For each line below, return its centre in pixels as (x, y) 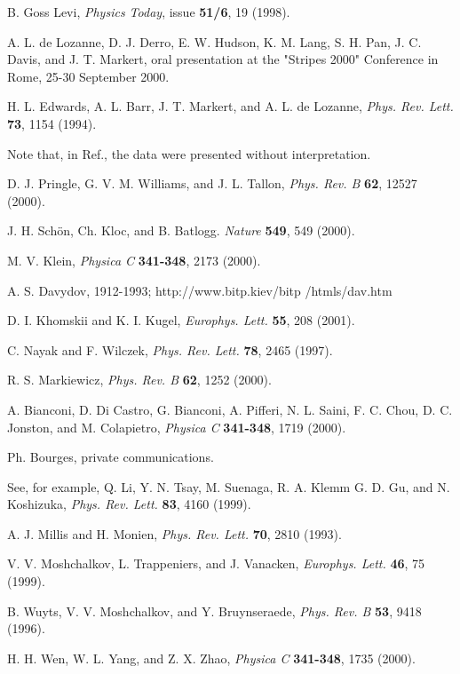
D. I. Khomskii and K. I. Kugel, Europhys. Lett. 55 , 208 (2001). (181, 320)
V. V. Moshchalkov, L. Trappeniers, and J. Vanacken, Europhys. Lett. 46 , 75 (216, 563)
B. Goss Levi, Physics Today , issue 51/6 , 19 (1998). (149, 12)
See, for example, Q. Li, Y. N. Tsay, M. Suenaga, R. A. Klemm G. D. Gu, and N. (229, 486)
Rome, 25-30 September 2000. (88, 76)
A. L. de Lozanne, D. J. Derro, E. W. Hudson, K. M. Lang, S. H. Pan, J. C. (214, 41)
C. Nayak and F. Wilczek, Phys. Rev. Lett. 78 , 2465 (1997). (170, 349)
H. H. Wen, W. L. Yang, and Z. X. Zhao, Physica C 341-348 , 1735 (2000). (211, 658)
